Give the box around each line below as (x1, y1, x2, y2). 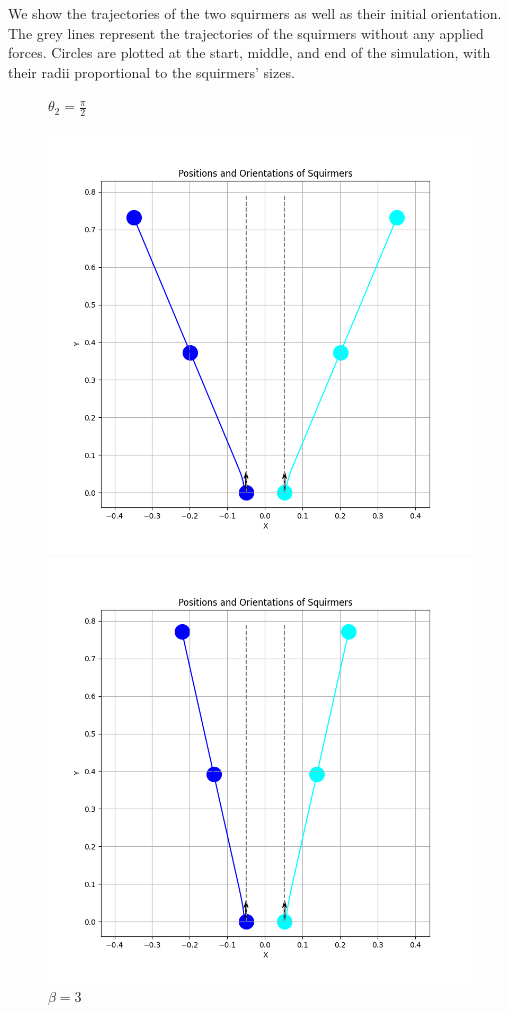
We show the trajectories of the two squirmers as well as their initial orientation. (8, 3, 502, 23)
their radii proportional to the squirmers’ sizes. (8, 61, 295, 82)
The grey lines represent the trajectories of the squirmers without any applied (8, 22, 484, 43)
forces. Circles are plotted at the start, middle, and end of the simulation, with (8, 42, 491, 63)
